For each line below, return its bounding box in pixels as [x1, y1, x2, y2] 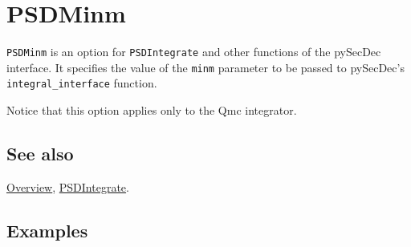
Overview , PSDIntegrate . [6, 178, 129, 195]
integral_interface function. [6, 75, 157, 91]
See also [6, 141, 74, 166]
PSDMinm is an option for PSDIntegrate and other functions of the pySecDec [6, 43, 381, 60]
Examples [6, 217, 88, 242]
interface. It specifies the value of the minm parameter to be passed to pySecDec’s [6, 59, 405, 75]
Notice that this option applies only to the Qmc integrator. [6, 102, 297, 119]
